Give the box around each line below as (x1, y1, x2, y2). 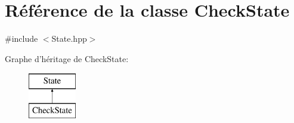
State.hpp (51, 32, 87, 45)
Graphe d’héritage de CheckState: (5, 52, 129, 64)
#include (5, 32, 38, 45)
